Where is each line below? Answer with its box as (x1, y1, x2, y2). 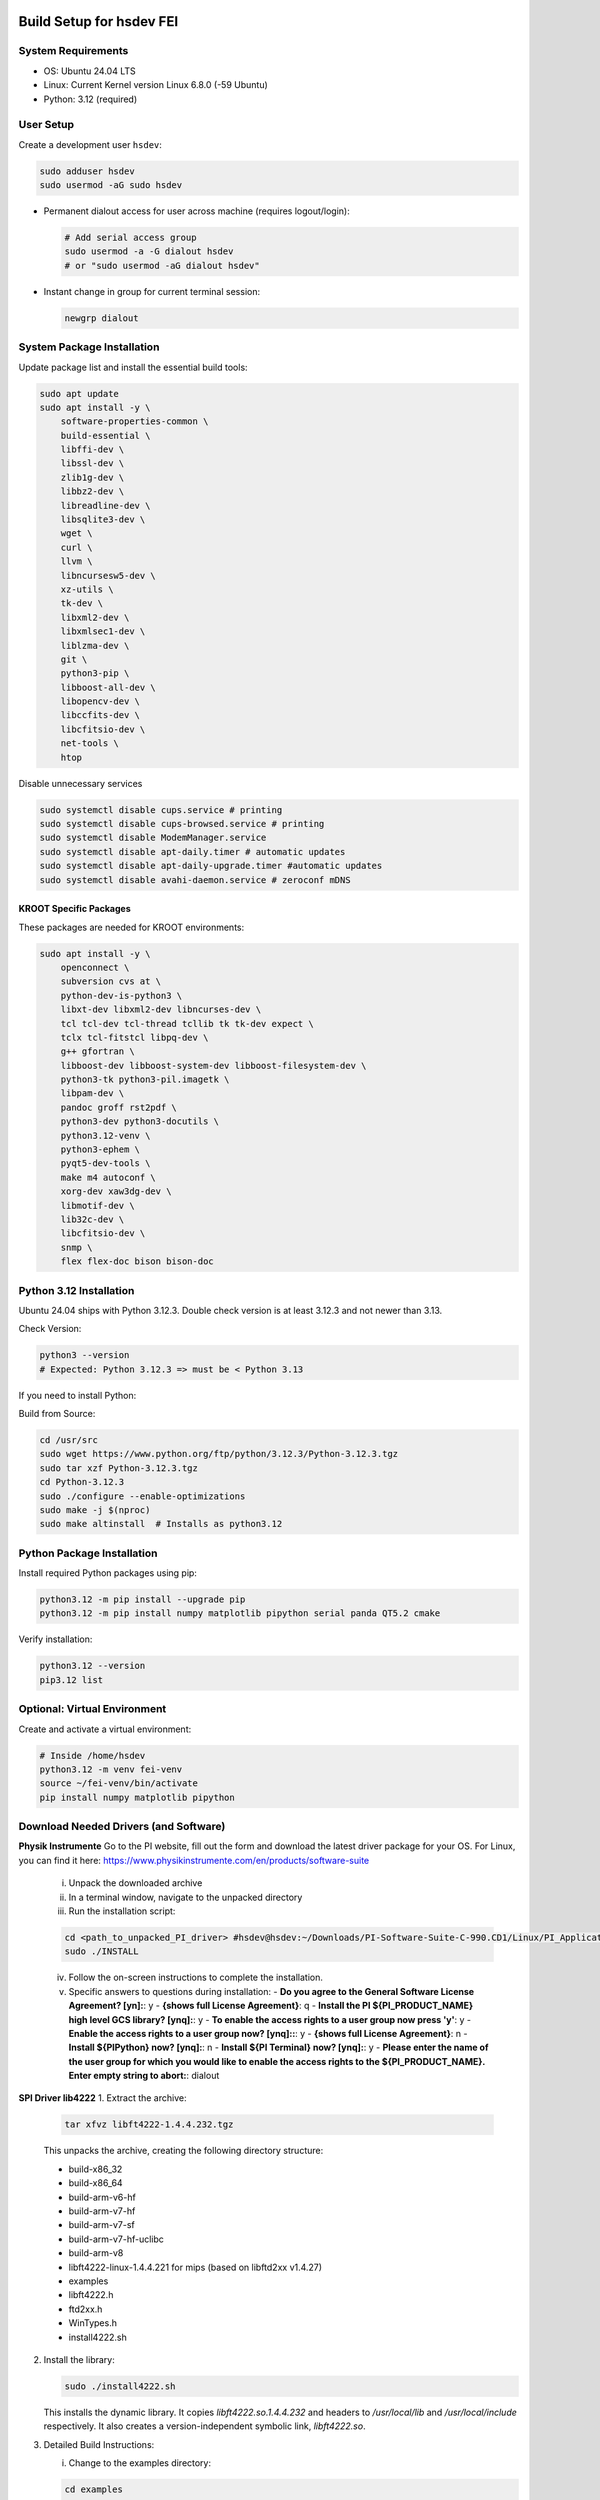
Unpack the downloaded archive (68, 1877, 203, 1889)
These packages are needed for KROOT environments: (18, 921, 245, 933)
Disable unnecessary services (18, 777, 143, 789)
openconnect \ (60, 961, 130, 973)
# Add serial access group (64, 232, 197, 244)
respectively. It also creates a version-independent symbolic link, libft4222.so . (43, 2420, 366, 2432)
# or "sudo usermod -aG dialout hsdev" (64, 260, 260, 271)
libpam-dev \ (60, 1088, 125, 1099)
